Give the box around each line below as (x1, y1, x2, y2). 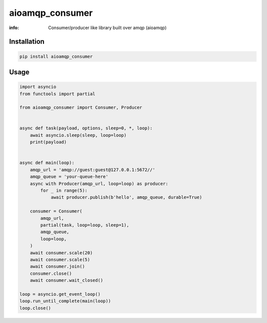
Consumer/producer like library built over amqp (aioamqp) (48, 25, 167, 31)
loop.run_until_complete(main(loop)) (19, 298, 111, 304)
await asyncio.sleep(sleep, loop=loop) (30, 132, 127, 138)
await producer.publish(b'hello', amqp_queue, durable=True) (50, 195, 202, 200)
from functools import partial (19, 91, 96, 96)
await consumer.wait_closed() (30, 278, 103, 283)
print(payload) (30, 139, 67, 145)
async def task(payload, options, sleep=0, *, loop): (19, 125, 153, 131)
